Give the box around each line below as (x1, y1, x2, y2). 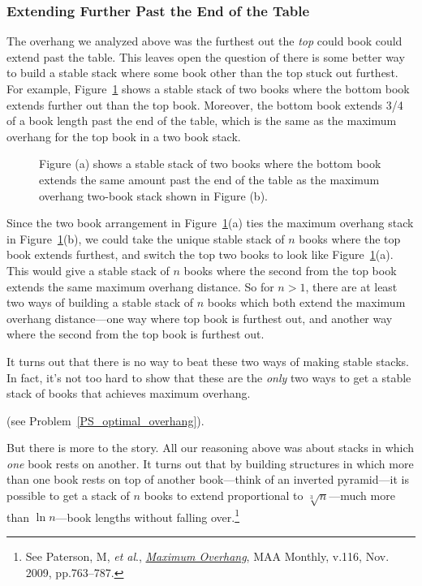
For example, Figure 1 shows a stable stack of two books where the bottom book (6, 80, 410, 97)
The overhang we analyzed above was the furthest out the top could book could (6, 32, 403, 50)
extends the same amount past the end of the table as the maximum (39, 170, 380, 187)
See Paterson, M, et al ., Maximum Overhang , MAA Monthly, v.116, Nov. (25, 548, 390, 565)
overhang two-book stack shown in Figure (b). (39, 187, 268, 204)
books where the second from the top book (183, 261, 397, 278)
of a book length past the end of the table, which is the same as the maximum (6, 112, 397, 129)
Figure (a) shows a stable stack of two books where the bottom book (39, 155, 381, 172)
